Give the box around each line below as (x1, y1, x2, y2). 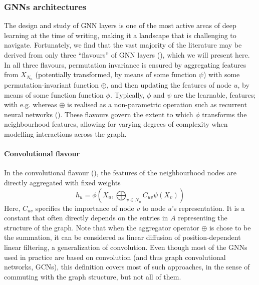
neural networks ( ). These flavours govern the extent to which (4, 109, 193, 119)
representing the (178, 212, 227, 223)
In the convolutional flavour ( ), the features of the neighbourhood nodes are (4, 167, 236, 178)
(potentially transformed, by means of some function (35, 69, 197, 80)
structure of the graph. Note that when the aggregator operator (4, 222, 199, 232)
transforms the (202, 109, 247, 119)
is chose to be (209, 222, 251, 232)
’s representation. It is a (171, 202, 245, 213)
